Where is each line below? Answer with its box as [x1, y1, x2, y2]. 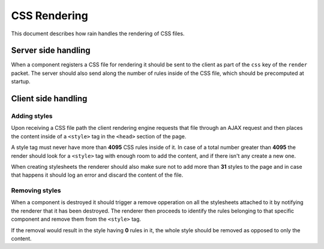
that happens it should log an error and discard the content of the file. [11, 171, 184, 179]
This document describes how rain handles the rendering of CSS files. [11, 30, 185, 37]
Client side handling [11, 93, 88, 104]
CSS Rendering [11, 9, 88, 22]
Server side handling [11, 45, 91, 56]
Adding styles [11, 112, 53, 120]
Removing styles [11, 186, 61, 195]
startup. [11, 78, 31, 85]
